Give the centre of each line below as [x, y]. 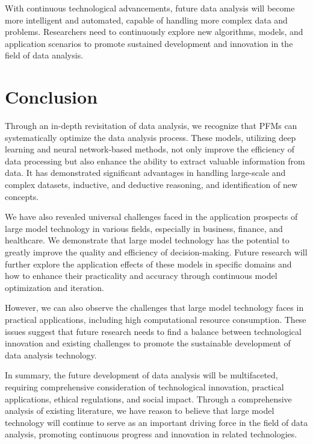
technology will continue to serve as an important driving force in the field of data [156, 422]
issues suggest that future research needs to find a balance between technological [153, 331]
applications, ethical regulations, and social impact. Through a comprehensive [148, 399]
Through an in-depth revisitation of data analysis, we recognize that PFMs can [151, 126]
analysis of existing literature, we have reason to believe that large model [140, 411]
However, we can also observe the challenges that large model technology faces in [154, 308]
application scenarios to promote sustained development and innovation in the [149, 43]
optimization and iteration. [54, 287]
